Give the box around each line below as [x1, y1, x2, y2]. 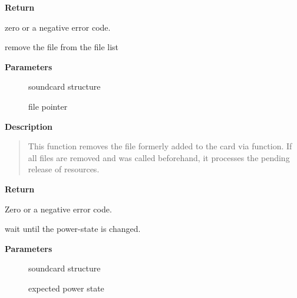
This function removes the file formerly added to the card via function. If [28, 140, 292, 152]
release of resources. [28, 163, 100, 175]
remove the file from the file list [5, 41, 119, 53]
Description [5, 120, 53, 132]
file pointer [28, 100, 68, 112]
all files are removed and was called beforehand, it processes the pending [28, 151, 290, 163]
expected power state [28, 281, 104, 294]
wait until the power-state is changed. [5, 222, 141, 235]
